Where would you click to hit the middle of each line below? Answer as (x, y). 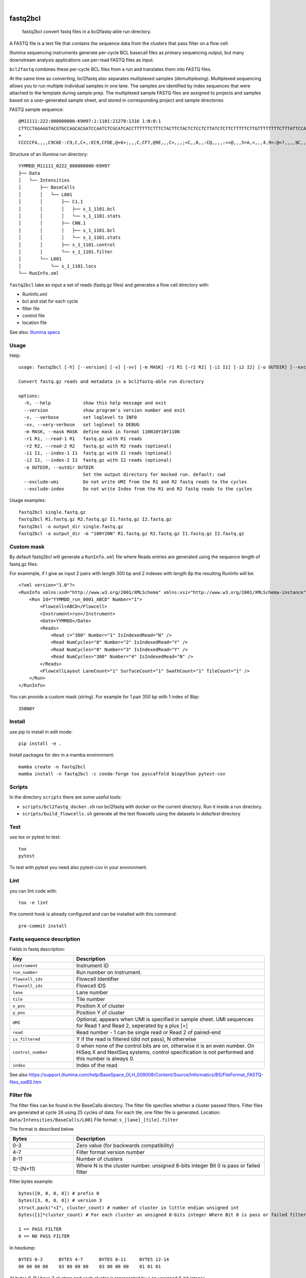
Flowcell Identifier (98, 979)
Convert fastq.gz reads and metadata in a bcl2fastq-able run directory (111, 382)
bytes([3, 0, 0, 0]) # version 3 (60, 1201)
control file (34, 316)
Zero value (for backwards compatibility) (125, 1146)
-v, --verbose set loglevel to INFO (80, 417)
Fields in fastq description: (37, 949)
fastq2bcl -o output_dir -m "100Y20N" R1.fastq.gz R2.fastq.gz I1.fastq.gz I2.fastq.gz (132, 533)
